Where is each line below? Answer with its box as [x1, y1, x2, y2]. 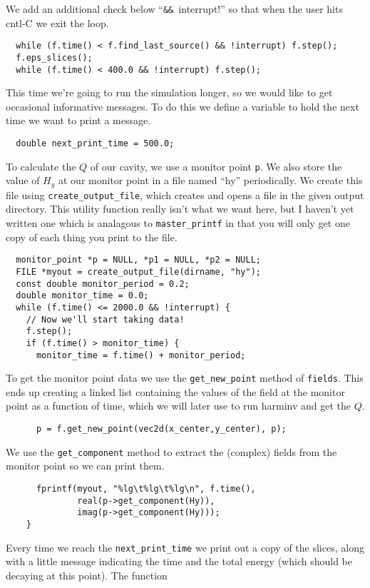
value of [6, 173, 40, 188]
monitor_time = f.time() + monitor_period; [36, 350, 246, 360]
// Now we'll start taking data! [26, 314, 185, 325]
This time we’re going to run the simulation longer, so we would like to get [6, 85, 333, 100]
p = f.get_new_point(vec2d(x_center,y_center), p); [36, 424, 287, 435]
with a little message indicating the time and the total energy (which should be [6, 554, 352, 569]
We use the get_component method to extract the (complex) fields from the [6, 444, 337, 459]
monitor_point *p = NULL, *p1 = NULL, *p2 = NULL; [16, 255, 261, 265]
